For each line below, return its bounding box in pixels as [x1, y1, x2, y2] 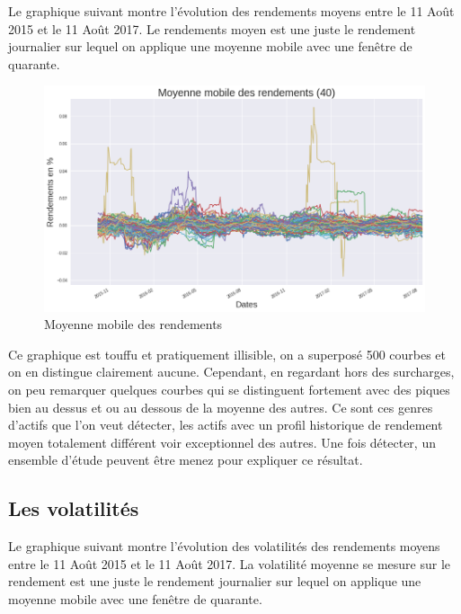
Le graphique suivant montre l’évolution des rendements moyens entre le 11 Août [8, 2, 455, 20]
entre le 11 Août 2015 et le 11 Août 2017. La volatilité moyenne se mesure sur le [8, 554, 451, 573]
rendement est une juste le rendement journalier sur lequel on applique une [8, 572, 421, 591]
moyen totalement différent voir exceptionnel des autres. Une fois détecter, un [8, 432, 436, 451]
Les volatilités [8, 494, 139, 522]
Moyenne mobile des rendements [44, 315, 223, 334]
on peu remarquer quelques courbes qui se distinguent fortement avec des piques [8, 380, 450, 399]
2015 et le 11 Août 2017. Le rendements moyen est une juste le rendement [8, 19, 416, 38]
